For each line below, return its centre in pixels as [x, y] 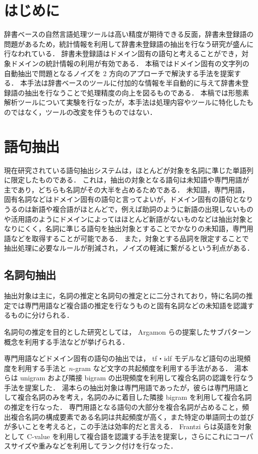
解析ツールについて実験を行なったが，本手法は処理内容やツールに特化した [125, 102]
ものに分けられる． [42, 315]
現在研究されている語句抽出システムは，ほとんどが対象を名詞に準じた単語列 [129, 170]
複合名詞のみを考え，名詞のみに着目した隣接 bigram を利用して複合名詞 [135, 397]
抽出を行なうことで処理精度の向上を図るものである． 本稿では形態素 [137, 92]
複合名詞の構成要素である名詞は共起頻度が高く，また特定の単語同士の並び [132, 416]
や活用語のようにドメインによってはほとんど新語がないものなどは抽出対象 [125, 219]
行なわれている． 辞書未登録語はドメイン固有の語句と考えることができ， [123, 53]
